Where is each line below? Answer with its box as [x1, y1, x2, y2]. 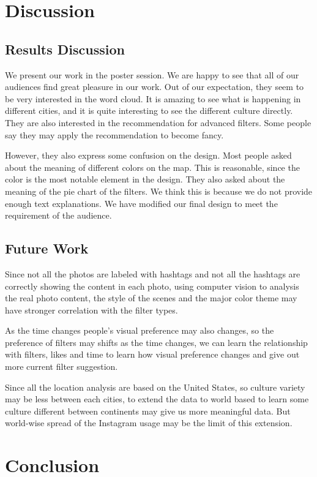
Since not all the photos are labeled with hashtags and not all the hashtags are [5, 267, 300, 280]
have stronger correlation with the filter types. [5, 303, 178, 316]
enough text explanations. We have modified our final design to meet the [5, 197, 278, 209]
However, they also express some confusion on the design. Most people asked [5, 149, 292, 162]
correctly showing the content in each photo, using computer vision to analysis [5, 279, 299, 292]
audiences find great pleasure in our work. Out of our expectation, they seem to [5, 80, 304, 93]
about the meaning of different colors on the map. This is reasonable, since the [5, 160, 300, 173]
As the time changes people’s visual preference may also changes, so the [5, 324, 274, 337]
